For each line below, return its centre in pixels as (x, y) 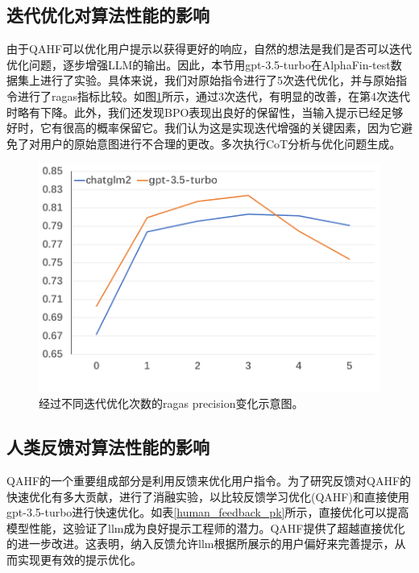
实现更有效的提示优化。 (79, 559)
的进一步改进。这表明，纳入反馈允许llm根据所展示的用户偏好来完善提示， (201, 544)
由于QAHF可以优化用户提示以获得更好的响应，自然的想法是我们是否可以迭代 (209, 49)
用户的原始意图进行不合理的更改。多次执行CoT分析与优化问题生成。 (220, 143)
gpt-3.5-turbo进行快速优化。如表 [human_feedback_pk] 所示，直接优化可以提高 (208, 512)
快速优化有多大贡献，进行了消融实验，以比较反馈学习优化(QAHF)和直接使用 (208, 496)
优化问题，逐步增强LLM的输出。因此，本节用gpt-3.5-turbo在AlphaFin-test (199, 64)
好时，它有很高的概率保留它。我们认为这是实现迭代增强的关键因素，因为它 (204, 128)
